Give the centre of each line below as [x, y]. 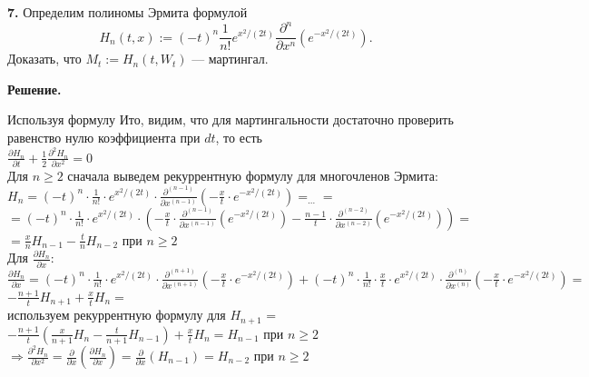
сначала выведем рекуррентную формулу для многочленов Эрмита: [253, 176]
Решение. [34, 89]
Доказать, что [44, 59]
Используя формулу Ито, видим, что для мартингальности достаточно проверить [231, 119]
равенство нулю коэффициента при [104, 137]
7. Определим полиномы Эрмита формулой [128, 12]
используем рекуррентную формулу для [117, 315]
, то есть [239, 137]
